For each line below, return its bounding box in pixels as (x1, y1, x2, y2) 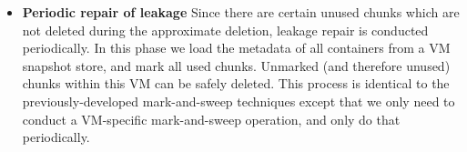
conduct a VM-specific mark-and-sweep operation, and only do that (22, 109, 401, 128)
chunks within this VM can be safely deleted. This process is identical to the (22, 74, 450, 93)
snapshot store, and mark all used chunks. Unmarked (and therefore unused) (22, 56, 451, 75)
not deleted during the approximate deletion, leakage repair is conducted (22, 20, 429, 39)
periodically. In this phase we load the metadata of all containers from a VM (22, 38, 451, 57)
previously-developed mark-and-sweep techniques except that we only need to (22, 91, 455, 110)
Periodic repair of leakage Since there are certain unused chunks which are (22, 3, 460, 21)
